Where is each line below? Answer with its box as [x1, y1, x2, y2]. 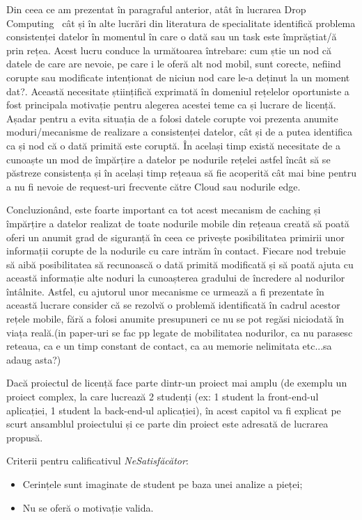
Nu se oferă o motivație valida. [22, 500, 154, 514]
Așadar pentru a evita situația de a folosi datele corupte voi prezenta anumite [6, 111, 338, 125]
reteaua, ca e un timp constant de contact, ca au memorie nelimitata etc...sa [6, 339, 332, 353]
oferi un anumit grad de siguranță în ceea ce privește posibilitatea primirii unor [6, 229, 345, 244]
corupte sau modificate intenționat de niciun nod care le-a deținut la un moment [6, 70, 350, 84]
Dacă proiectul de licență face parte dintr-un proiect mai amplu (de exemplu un [6, 375, 347, 390]
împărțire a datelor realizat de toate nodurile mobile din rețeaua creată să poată [6, 216, 349, 230]
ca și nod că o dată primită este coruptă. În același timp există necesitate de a [6, 138, 340, 152]
